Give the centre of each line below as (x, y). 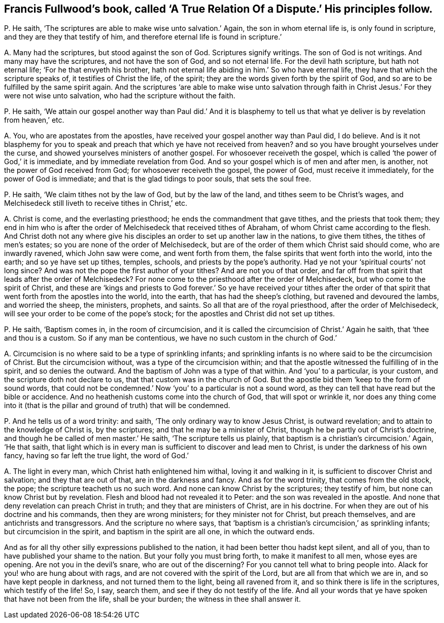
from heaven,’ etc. (34, 120)
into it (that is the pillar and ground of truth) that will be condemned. (117, 406)
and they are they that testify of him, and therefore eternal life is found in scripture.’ (143, 37)
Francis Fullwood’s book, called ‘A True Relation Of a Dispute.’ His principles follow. (218, 9)
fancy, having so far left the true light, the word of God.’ (96, 456)
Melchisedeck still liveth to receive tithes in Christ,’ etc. (96, 203)
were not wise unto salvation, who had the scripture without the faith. (120, 96)
